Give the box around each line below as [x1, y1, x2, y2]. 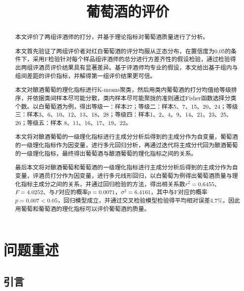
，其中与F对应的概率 [150, 188, 208, 196]
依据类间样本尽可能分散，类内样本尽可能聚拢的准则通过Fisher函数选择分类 [33, 93, 237, 102]
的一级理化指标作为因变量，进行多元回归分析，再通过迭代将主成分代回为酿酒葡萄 [15, 141, 238, 149]
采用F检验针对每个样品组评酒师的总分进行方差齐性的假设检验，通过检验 [33, 55, 230, 63]
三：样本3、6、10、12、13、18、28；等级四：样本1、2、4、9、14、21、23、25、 [15, 110, 232, 119]
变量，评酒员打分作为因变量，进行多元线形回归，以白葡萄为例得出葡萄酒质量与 [15, 171, 232, 179]
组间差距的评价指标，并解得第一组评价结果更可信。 [15, 71, 156, 80]
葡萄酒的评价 [86, 1, 169, 21]
